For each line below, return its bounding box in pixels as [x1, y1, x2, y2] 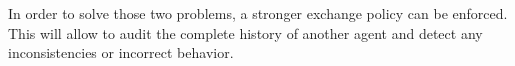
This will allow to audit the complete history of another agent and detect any [8, 22, 483, 43]
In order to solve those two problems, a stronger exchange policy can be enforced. [8, 3, 508, 23]
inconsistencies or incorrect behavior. [8, 42, 234, 63]
